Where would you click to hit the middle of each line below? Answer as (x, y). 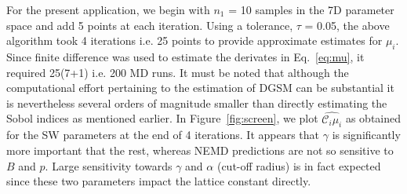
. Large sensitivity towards (109, 165)
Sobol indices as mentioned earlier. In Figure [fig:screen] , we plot (162, 118)
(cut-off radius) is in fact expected (299, 165)
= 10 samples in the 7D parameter (311, 9)
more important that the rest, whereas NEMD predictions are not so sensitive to (200, 150)
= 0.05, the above (347, 25)
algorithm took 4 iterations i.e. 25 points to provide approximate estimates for (194, 40)
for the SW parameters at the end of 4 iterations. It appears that (163, 135)
